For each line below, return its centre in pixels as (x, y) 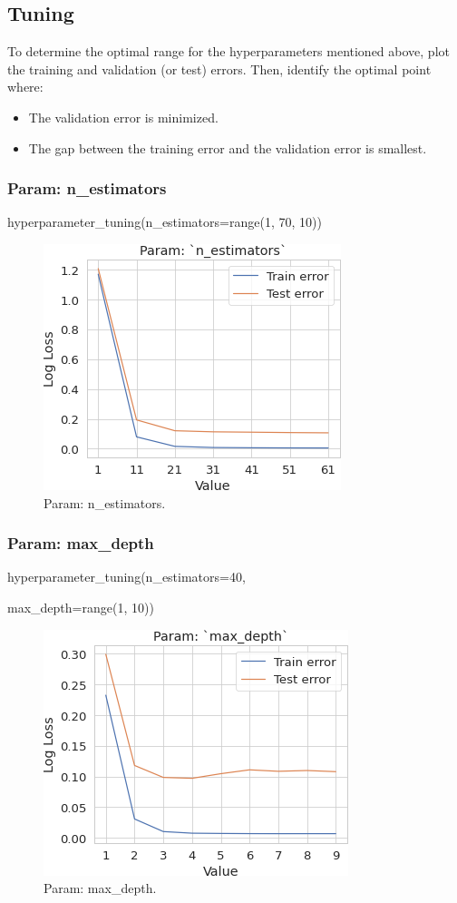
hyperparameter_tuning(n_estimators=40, (126, 577)
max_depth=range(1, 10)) (81, 607)
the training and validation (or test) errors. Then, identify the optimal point (219, 69)
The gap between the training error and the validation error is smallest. (228, 147)
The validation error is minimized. (123, 117)
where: (25, 87)
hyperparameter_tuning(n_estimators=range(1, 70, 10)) (165, 222)
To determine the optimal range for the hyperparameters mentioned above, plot (228, 51)
